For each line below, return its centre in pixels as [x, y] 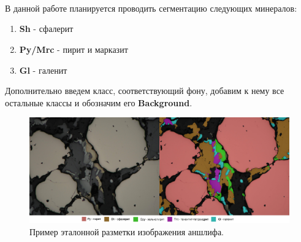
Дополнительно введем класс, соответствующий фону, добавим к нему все [145, 91]
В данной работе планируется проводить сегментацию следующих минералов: [151, 8]
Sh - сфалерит [46, 29]
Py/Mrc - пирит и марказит [74, 49]
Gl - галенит [43, 70]
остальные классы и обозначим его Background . [99, 102]
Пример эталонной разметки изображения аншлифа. [127, 231]
